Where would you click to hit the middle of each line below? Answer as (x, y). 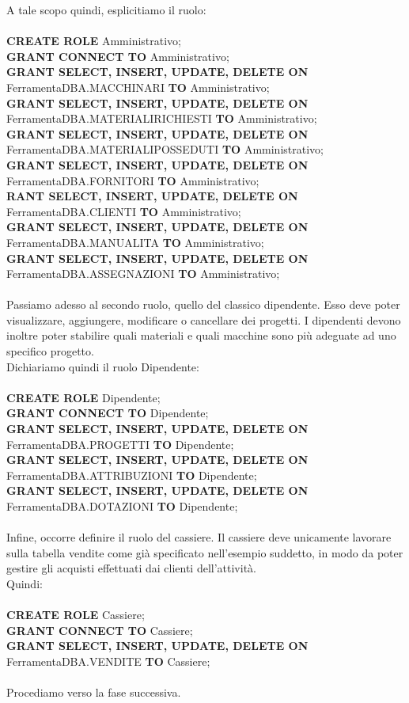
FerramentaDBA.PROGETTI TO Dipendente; (120, 444)
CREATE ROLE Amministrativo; (94, 41)
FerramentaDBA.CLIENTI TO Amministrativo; (124, 211)
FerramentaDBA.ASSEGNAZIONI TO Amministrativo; (143, 274)
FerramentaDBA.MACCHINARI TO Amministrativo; (138, 87)
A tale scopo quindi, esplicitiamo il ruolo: (106, 9)
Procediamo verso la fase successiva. (94, 692)
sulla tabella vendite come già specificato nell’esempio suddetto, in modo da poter (205, 552)
